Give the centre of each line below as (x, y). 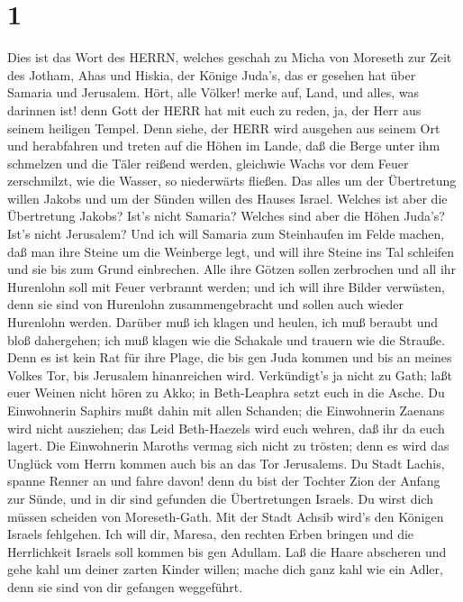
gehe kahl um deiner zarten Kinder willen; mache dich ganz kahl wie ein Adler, (225, 569)
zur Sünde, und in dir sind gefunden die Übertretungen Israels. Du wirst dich (220, 498)
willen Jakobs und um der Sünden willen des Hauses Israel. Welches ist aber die (227, 198)
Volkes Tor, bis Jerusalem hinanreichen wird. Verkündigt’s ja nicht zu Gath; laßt (230, 374)
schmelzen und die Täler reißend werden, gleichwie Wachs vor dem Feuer (208, 163)
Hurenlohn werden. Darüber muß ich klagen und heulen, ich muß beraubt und (223, 322)
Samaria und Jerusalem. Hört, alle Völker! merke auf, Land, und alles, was (213, 92)
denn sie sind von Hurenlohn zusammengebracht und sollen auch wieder (205, 304)
